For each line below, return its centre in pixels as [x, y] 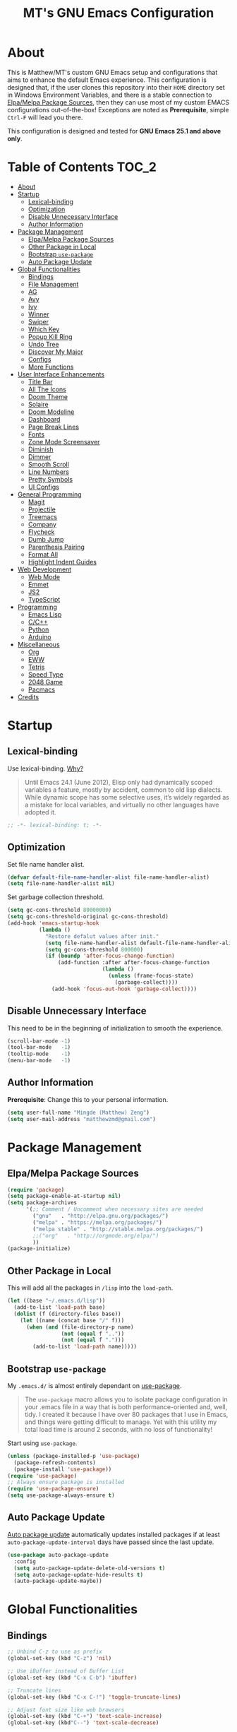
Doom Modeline [51, 412]
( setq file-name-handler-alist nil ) [61, 884]
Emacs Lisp [45, 614]
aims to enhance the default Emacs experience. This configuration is [107, 80]
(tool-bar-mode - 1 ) [39, 1048]
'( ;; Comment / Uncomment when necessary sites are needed [114, 1209]
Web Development [44, 569]
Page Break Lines [54, 427]
